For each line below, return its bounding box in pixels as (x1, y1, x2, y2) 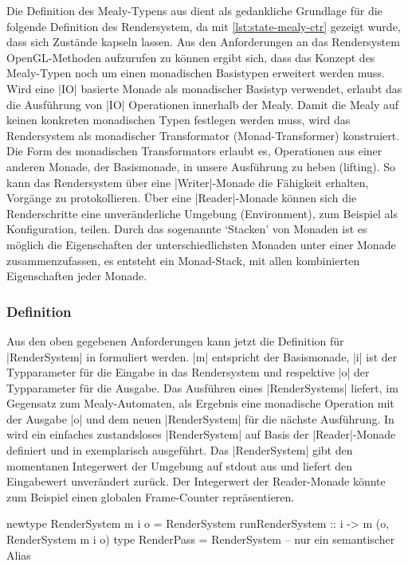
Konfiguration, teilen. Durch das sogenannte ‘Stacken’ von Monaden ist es (6, 221, 367, 237)
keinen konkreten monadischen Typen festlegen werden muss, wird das (6, 111, 351, 128)
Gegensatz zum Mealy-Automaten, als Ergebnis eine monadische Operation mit (6, 395, 394, 412)
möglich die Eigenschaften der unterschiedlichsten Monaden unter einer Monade (6, 236, 396, 252)
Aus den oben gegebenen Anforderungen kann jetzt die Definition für (6, 332, 344, 349)
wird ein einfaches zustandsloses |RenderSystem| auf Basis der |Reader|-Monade (6, 426, 396, 443)
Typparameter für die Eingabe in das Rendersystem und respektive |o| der (6, 364, 370, 381)
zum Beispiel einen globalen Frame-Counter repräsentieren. (6, 488, 295, 505)
